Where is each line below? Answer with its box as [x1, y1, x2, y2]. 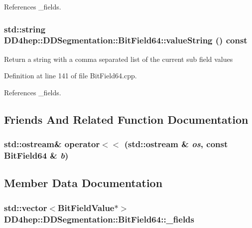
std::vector [4, 201, 47, 214]
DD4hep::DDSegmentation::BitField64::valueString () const [4, 34, 248, 46]
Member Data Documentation [4, 175, 163, 191]
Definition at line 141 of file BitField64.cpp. [4, 70, 137, 81]
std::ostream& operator [4, 138, 100, 150]
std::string [4, 22, 46, 35]
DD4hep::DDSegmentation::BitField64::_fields [4, 213, 194, 225]
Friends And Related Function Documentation [4, 111, 249, 127]
